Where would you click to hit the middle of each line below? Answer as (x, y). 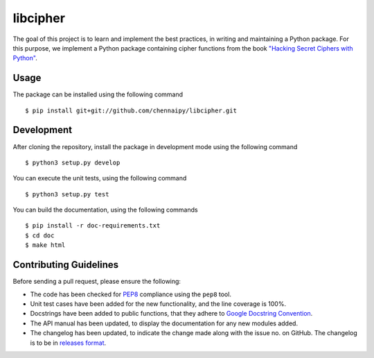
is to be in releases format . (68, 343)
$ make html (45, 245)
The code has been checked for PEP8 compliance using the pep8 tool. (131, 294)
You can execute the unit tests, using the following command (100, 178)
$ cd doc (40, 235)
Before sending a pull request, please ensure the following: (97, 282)
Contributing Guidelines (66, 265)
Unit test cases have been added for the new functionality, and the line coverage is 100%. (158, 304)
